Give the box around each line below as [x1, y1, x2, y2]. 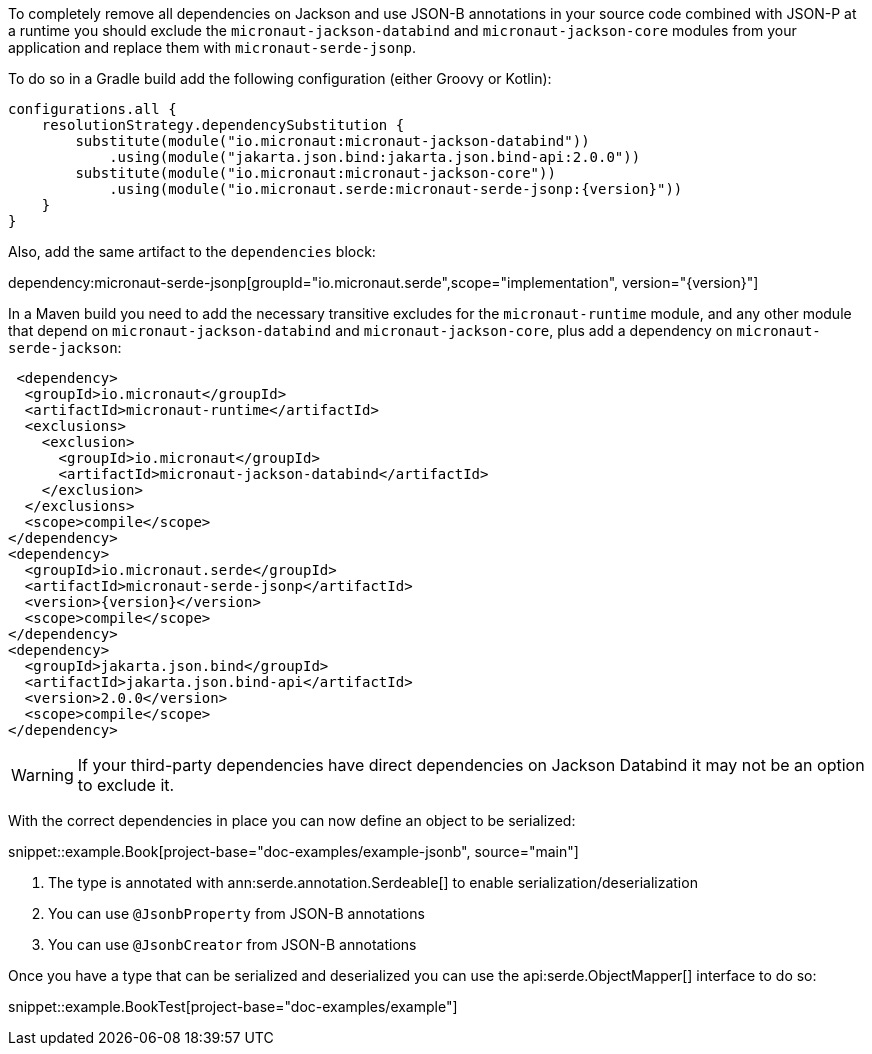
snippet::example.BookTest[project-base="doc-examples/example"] [8, 998, 458, 1015]
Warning [11, 765, 74, 785]
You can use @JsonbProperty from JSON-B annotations [48, 905, 425, 922]
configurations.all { [8, 101, 177, 117]
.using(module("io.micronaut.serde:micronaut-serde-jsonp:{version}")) [109, 181, 683, 197]
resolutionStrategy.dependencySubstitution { [41, 117, 405, 133]
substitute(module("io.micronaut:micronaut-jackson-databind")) [75, 133, 590, 149]
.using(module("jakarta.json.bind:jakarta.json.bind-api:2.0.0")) [109, 149, 641, 165]
